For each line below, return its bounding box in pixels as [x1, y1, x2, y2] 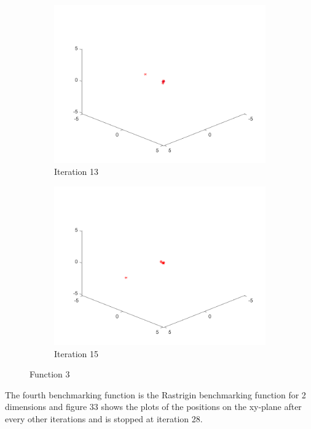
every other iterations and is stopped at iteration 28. [5, 412, 203, 425]
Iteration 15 [54, 347, 98, 360]
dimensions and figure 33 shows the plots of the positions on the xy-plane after [5, 400, 302, 413]
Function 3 [30, 368, 70, 381]
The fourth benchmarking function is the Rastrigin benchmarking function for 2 [5, 388, 306, 401]
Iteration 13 [54, 165, 98, 178]
